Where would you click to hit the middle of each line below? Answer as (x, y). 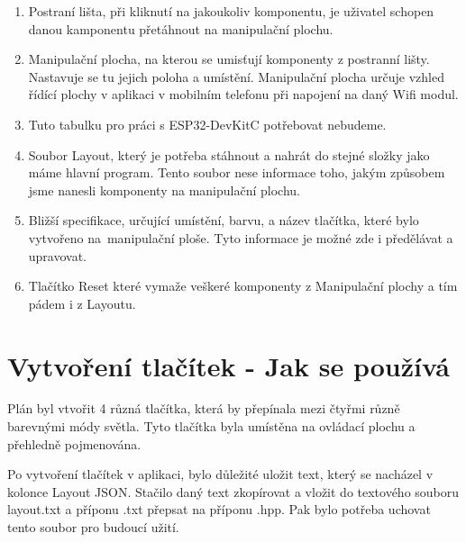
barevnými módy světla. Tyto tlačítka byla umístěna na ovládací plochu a (211, 426)
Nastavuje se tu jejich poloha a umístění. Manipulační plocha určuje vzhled (236, 76)
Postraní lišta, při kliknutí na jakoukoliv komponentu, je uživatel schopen (231, 11)
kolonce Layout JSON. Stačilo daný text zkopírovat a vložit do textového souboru (233, 491)
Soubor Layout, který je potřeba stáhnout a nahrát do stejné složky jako (229, 154)
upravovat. (58, 255)
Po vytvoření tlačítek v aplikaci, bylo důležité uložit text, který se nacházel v (220, 474)
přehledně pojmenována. (74, 443)
